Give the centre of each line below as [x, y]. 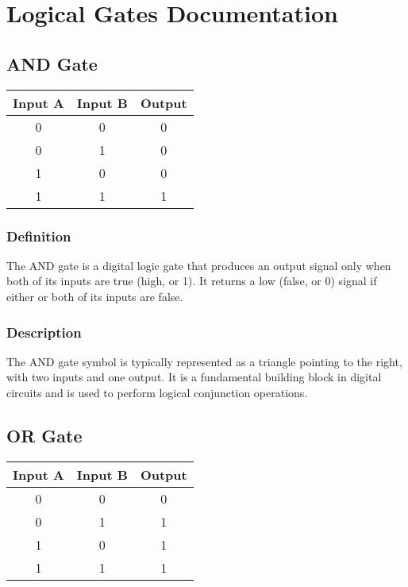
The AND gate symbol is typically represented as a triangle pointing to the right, [204, 361]
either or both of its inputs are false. [95, 296]
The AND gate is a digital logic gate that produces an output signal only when [199, 265]
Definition [39, 236]
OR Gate [44, 435]
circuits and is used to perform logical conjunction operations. [157, 392]
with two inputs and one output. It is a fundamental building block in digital [194, 377]
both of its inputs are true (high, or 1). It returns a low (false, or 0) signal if [192, 281]
